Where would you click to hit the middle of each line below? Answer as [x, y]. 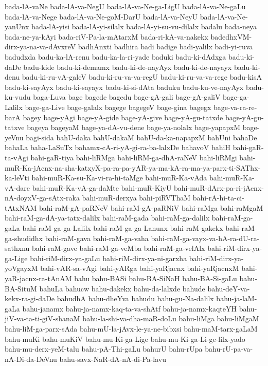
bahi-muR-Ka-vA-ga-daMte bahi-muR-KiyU [102, 187]
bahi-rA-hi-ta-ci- [218, 198]
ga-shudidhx [24, 238]
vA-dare [17, 187]
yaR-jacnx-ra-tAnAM [38, 278]
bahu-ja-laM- [237, 298]
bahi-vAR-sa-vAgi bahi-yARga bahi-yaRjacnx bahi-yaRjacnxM [140, 268]
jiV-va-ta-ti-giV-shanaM [42, 318]
